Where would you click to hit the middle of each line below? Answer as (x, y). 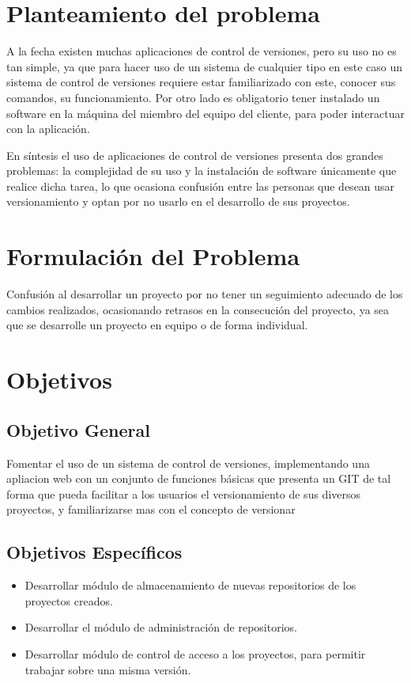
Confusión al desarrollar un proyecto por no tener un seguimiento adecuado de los (205, 294)
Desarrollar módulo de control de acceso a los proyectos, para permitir (195, 653)
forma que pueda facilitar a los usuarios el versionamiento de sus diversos (184, 493)
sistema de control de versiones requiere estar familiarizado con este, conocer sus (201, 82)
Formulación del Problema (153, 256)
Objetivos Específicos (94, 552)
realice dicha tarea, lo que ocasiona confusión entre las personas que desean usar (201, 186)
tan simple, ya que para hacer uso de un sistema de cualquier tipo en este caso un (205, 66)
